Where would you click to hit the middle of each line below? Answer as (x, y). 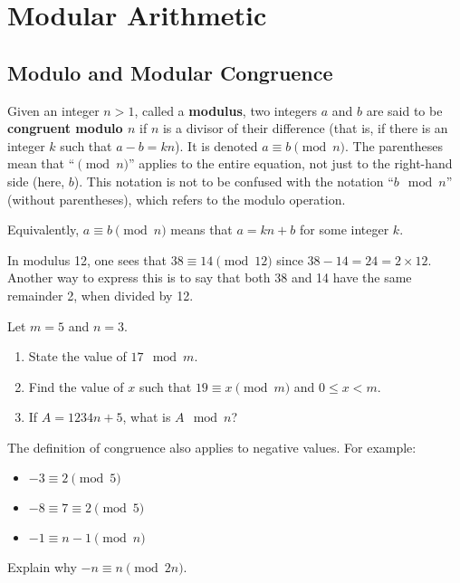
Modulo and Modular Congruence (170, 72)
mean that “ (41, 163)
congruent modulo (65, 128)
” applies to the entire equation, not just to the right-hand (290, 163)
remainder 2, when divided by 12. (101, 295)
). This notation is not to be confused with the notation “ (234, 181)
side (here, (36, 181)
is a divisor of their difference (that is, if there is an (305, 128)
